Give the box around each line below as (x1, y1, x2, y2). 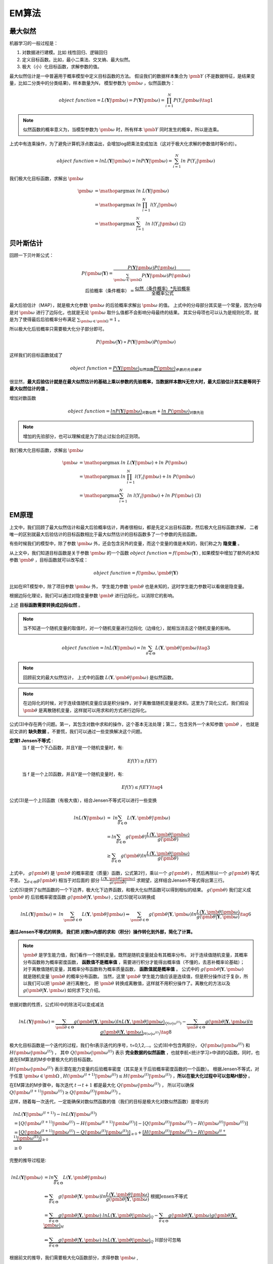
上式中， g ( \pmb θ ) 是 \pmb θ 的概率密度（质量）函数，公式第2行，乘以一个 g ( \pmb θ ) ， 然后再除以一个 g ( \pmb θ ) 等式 (9, 870, 260, 876)
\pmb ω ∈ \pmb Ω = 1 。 (80, 317, 123, 324)
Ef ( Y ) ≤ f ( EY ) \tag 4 (121, 784, 163, 790)
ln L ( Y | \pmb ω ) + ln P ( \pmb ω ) (120, 460, 187, 466)
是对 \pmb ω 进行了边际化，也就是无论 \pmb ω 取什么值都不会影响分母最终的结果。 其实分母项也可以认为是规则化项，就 (9, 309, 259, 315)
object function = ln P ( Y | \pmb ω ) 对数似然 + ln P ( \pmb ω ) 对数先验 (68, 408, 204, 415)
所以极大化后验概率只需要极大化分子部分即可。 (9, 326, 107, 332)
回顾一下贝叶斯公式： (9, 252, 54, 258)
